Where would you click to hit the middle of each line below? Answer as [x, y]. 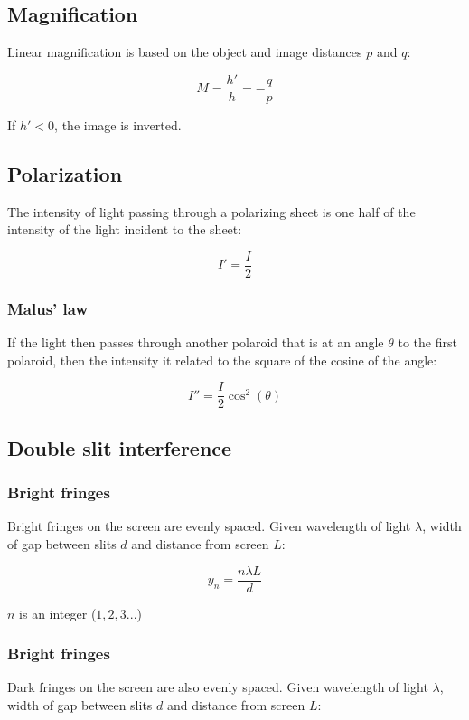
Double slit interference [120, 447]
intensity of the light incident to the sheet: [125, 229]
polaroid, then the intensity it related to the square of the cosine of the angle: [222, 360]
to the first [427, 342]
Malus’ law [48, 308]
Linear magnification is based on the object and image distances [185, 52]
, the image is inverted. [118, 124]
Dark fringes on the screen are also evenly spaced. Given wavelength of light [218, 687]
